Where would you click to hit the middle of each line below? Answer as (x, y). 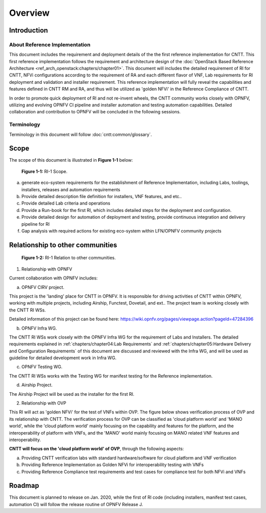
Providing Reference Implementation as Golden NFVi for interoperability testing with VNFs (113, 465)
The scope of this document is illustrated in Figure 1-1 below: (71, 160)
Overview (29, 13)
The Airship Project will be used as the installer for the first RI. (72, 394)
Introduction (29, 30)
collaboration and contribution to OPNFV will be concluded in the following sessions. (95, 112)
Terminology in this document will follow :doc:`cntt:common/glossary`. (81, 134)
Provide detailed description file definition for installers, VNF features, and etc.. (101, 197)
